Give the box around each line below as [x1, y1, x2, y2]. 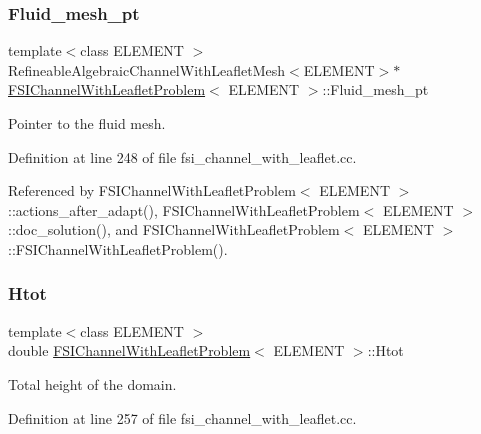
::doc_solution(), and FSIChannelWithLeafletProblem [8, 219, 340, 240]
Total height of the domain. [8, 373, 177, 394]
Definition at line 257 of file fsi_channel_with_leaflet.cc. [8, 407, 357, 428]
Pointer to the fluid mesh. [8, 113, 166, 133]
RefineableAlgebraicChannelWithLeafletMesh [8, 59, 286, 80]
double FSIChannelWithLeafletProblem [8, 340, 251, 361]
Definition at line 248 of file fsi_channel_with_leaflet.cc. [8, 146, 357, 167]
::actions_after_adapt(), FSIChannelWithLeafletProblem [8, 199, 360, 220]
